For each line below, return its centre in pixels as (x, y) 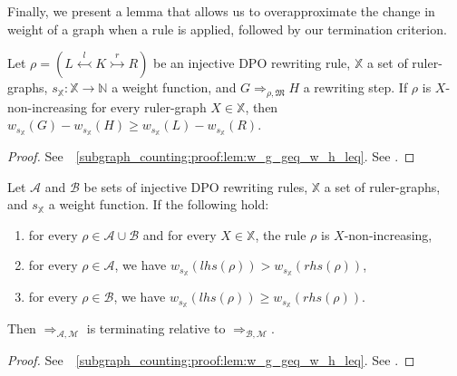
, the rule (281, 234)
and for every (180, 234)
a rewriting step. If (355, 87)
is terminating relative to (156, 328)
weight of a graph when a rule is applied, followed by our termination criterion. (227, 29)
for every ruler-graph (149, 106)
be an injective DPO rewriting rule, (252, 63)
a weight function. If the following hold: (159, 204)
